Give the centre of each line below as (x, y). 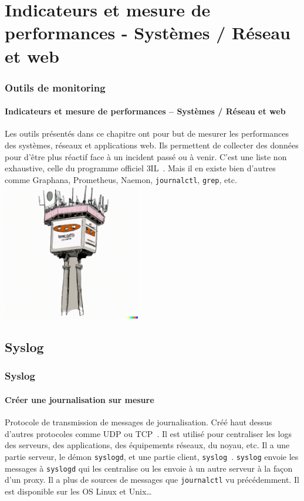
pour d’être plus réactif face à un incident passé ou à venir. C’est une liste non (146, 156)
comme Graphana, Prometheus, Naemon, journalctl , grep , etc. (121, 179)
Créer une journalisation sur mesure (80, 400)
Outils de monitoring (55, 87)
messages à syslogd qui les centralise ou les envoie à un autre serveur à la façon (149, 468)
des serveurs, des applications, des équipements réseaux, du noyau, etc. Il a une (147, 445)
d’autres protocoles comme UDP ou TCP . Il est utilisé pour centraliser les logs (148, 433)
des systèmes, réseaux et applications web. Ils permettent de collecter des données (152, 145)
